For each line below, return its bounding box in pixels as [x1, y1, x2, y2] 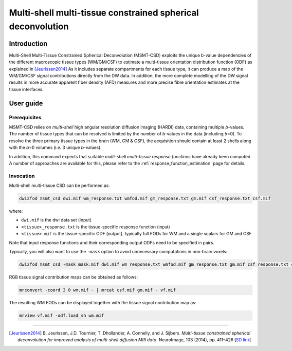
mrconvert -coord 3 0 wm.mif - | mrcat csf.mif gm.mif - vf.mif [19, 287, 176, 293]
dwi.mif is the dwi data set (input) [21, 217, 92, 223]
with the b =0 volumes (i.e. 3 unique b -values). [9, 145, 102, 150]
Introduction [9, 39, 48, 48]
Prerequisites [9, 114, 41, 121]
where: [9, 208, 23, 214]
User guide [9, 99, 43, 107]
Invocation [9, 172, 35, 179]
